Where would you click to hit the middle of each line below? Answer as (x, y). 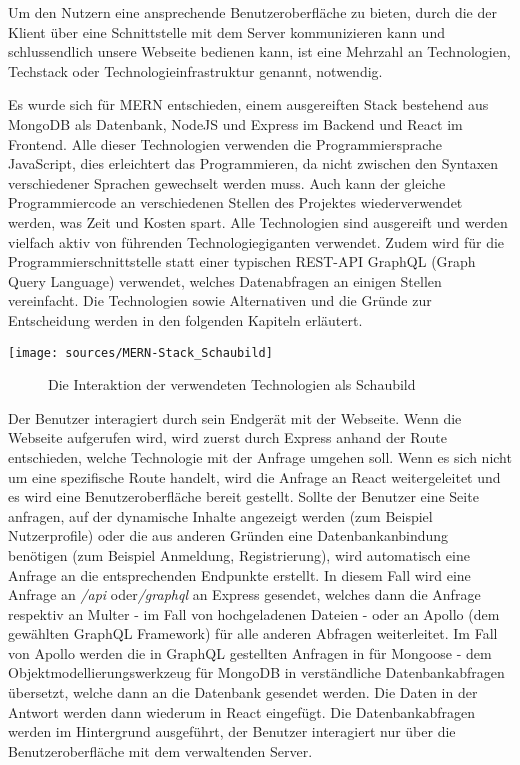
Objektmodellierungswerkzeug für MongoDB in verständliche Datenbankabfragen (256, 672)
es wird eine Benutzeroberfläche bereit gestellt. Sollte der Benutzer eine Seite (243, 496)
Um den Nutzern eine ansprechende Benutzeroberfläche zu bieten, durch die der (252, 12)
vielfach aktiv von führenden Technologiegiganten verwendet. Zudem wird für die (256, 241)
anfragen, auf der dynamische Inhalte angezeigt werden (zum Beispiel (220, 515)
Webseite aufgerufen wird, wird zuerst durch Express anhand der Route (227, 437)
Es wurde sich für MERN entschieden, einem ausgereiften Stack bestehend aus (248, 104)
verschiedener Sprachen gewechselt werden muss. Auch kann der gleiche (227, 182)
